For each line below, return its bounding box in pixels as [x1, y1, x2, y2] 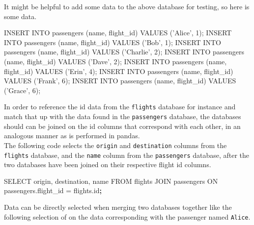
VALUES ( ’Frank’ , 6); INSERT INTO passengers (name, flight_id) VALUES [4, 75, 236, 86]
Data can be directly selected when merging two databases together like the [4, 201, 232, 212]
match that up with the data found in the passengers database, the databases [4, 111, 241, 121]
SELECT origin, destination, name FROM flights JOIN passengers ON [4, 175, 218, 186]
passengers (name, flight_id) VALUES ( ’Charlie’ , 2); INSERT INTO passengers [4, 47, 245, 57]
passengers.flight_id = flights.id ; [4, 185, 102, 196]
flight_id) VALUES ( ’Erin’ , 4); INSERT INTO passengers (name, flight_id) [4, 66, 233, 76]
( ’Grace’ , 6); [4, 85, 41, 95]
